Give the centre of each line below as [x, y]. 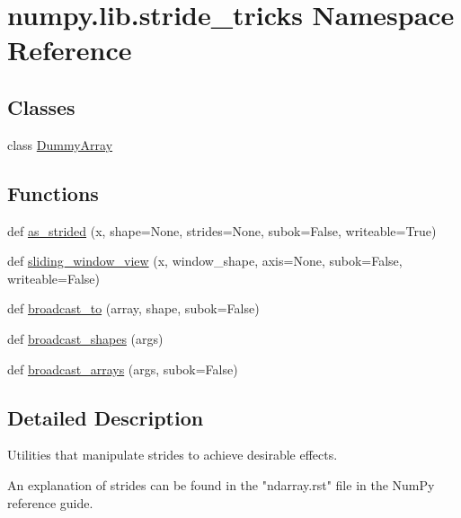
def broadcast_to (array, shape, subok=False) [133, 308]
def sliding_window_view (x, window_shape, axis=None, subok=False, [205, 261]
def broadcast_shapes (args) [85, 338]
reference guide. [50, 502]
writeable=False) [53, 278]
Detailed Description [106, 417]
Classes [41, 106]
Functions [53, 193]
